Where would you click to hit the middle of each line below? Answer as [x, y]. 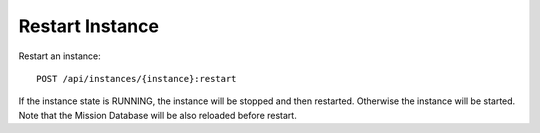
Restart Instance [89, 26]
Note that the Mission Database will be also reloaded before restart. [157, 115]
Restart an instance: [59, 56]
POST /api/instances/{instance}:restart [136, 78]
